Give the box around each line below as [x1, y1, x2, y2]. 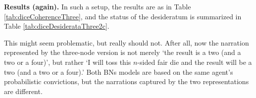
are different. [4, 86, 43, 96]
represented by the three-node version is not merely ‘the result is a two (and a [4, 47, 241, 57]
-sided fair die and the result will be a [137, 56, 252, 67]
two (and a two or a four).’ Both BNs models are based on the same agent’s [4, 66, 233, 77]
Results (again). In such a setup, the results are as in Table [4, 1, 191, 11]
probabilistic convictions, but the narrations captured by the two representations [4, 76, 249, 87]
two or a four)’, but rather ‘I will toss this [4, 56, 131, 67]
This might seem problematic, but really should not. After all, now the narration [4, 37, 249, 48]
